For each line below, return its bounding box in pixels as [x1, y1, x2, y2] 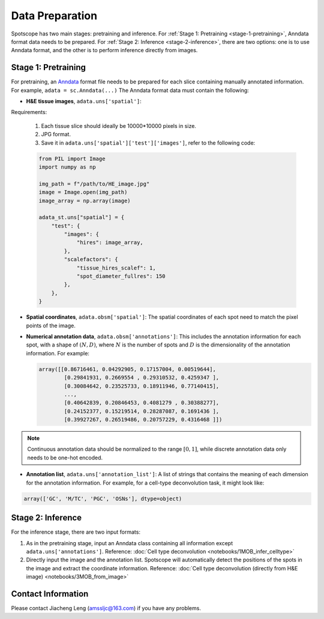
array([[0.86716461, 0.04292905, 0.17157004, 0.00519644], [38, 366, 216, 372]
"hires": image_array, [76, 239, 143, 246]
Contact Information [11, 588, 89, 599]
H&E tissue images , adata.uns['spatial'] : [26, 98, 142, 105]
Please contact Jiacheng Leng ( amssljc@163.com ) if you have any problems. [11, 604, 201, 612]
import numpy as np [38, 163, 96, 171]
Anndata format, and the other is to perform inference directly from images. [11, 47, 198, 54]
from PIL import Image [38, 155, 106, 162]
